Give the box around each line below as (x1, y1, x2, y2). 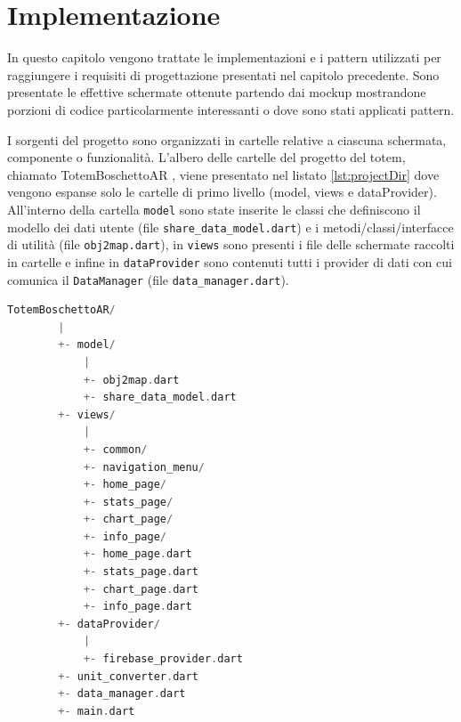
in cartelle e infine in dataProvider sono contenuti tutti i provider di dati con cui (7, 252, 452, 271)
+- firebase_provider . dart (83, 653, 243, 666)
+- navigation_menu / (83, 460, 205, 474)
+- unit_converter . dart (58, 669, 198, 683)
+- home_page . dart (83, 548, 192, 561)
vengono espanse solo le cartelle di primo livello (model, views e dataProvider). (7, 183, 437, 201)
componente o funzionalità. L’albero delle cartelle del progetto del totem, (7, 148, 406, 166)
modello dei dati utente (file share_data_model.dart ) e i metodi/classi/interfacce (7, 217, 454, 236)
